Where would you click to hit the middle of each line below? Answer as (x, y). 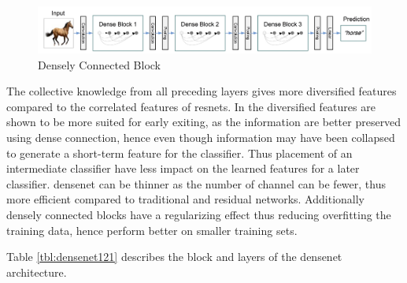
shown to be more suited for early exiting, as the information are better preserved (204, 122)
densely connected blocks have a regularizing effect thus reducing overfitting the (199, 214)
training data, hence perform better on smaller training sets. (152, 230)
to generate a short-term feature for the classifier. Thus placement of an (179, 153)
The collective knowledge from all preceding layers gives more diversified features (202, 91)
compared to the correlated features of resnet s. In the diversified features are (191, 106)
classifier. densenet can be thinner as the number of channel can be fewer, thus (196, 183)
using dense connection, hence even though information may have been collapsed (201, 137)
